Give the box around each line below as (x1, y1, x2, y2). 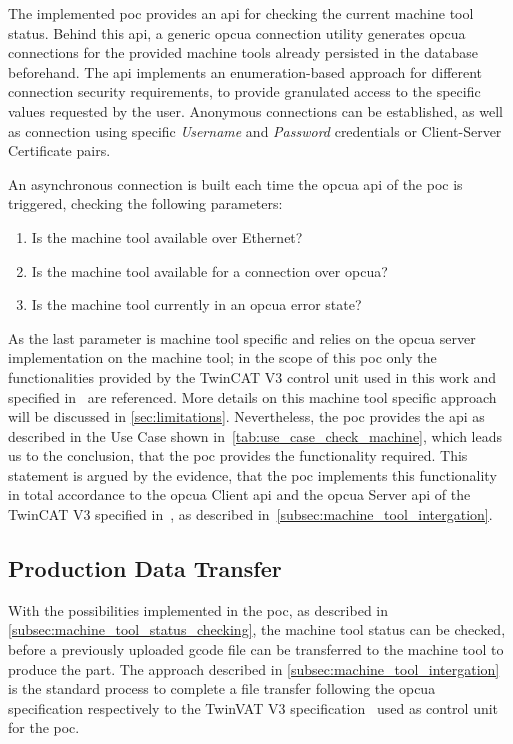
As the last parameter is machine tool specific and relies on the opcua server (8, 327, 476, 348)
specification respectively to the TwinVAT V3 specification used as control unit (8, 697, 499, 718)
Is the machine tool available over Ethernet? (31, 226, 303, 247)
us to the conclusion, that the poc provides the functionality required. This (8, 445, 468, 466)
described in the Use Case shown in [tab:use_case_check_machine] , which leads (8, 425, 503, 446)
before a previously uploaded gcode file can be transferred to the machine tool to (8, 639, 504, 660)
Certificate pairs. (8, 140, 111, 161)
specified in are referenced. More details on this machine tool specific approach (8, 386, 497, 407)
